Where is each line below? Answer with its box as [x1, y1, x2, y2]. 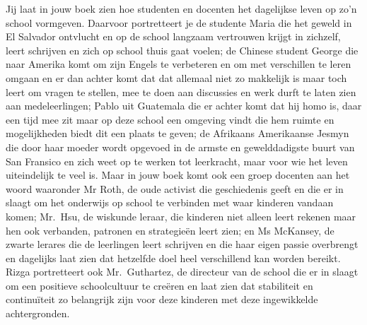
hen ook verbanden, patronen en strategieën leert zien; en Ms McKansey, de [6, 223, 334, 237]
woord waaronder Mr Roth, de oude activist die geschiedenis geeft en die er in [6, 181, 344, 196]
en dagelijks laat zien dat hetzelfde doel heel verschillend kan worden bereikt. [6, 250, 341, 265]
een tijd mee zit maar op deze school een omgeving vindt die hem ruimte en [6, 112, 334, 126]
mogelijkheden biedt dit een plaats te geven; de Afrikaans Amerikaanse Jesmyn [6, 126, 349, 141]
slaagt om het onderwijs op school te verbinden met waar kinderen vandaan [6, 195, 334, 210]
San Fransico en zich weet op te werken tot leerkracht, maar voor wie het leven [6, 153, 348, 168]
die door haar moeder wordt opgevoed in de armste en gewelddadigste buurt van [6, 139, 355, 154]
